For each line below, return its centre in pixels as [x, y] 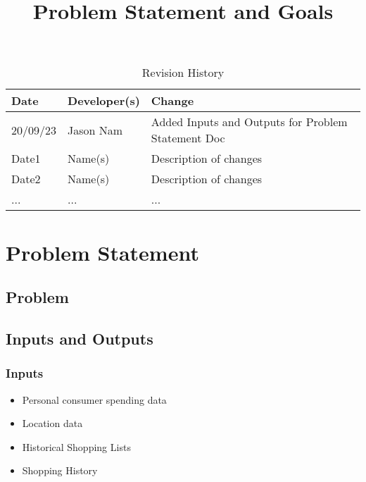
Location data [52, 423]
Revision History [183, 73]
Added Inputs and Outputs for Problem [249, 122]
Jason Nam [95, 130]
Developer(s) [104, 101]
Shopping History [60, 470]
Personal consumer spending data [94, 399]
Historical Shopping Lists [76, 446]
